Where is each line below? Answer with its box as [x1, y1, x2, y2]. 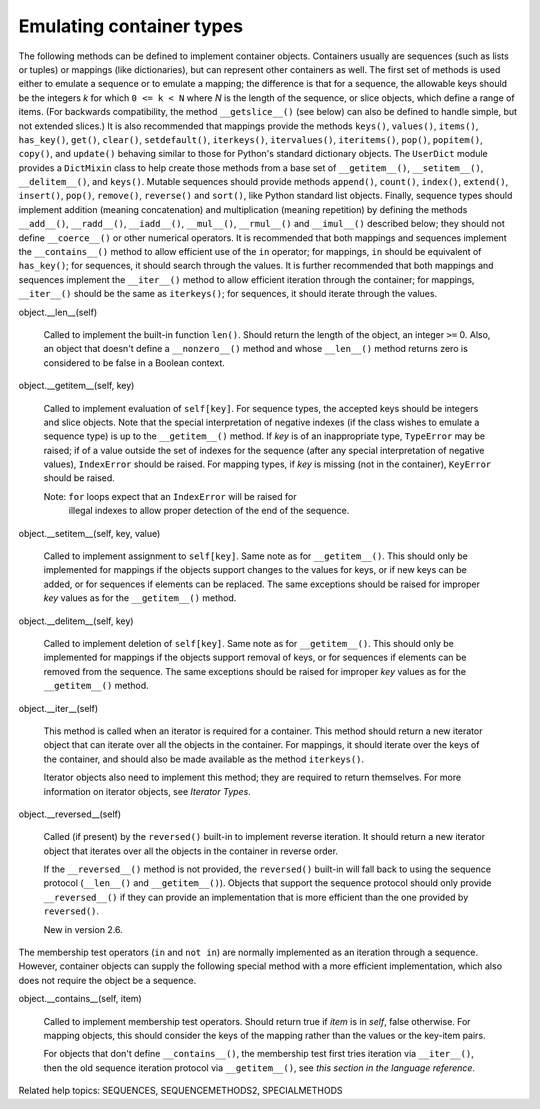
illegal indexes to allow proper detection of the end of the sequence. [68, 505, 350, 517]
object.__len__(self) [18, 306, 98, 318]
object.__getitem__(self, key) [18, 380, 135, 392]
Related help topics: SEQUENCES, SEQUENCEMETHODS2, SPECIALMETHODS [18, 1085, 344, 1097]
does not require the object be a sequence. [18, 974, 197, 986]
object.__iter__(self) [18, 702, 99, 714]
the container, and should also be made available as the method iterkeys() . [43, 753, 365, 765]
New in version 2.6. [43, 923, 124, 935]
